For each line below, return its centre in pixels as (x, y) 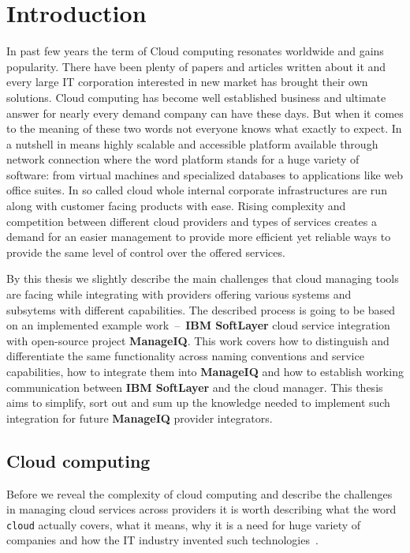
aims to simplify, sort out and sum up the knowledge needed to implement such (198, 403)
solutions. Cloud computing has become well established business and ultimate (196, 97)
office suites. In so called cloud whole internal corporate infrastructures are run (197, 190)
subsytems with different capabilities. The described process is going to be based (201, 309)
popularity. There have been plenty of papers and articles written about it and (196, 66)
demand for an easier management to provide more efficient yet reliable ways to (199, 237)
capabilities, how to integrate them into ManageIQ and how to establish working (205, 371)
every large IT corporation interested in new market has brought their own (187, 82)
